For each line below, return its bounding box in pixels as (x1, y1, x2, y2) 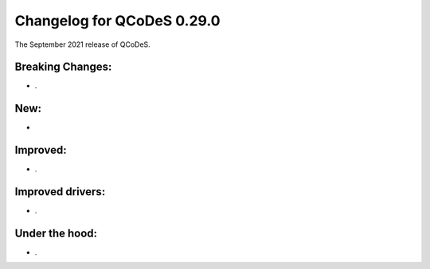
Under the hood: (14, 226, 98, 240)
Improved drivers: (14, 185, 106, 198)
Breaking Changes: (14, 60, 112, 74)
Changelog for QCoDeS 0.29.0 (14, 12, 221, 29)
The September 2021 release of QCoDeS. (14, 40, 150, 49)
